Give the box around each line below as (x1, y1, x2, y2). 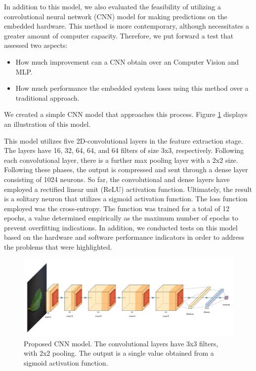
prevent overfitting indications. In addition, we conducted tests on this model (4, 222, 238, 232)
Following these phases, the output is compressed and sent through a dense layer (4, 164, 248, 175)
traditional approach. (15, 92, 80, 103)
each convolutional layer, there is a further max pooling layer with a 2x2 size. (4, 154, 238, 165)
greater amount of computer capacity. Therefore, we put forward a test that (4, 30, 234, 40)
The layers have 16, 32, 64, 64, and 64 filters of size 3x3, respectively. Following (4, 145, 244, 155)
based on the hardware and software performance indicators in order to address (4, 232, 245, 242)
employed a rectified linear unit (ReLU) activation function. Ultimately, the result (4, 184, 252, 194)
